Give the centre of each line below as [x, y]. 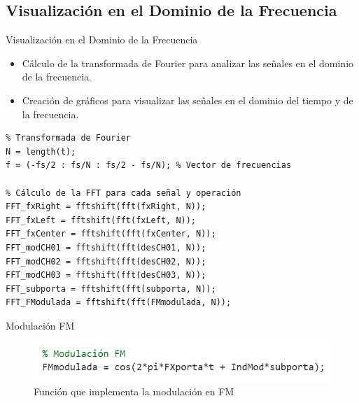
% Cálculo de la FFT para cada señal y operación [124, 193]
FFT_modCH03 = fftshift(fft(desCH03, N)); [106, 275]
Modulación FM [40, 325]
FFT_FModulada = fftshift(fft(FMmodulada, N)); [119, 303]
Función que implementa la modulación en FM [134, 391]
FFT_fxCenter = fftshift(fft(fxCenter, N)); [111, 234]
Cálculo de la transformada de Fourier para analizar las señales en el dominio [188, 63]
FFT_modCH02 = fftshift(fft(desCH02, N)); [106, 261]
